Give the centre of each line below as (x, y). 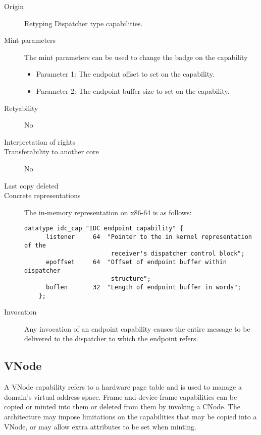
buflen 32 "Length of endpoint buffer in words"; (143, 287)
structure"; (131, 279)
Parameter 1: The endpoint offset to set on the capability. (125, 74)
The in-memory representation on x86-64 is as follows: (108, 212)
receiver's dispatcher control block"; (178, 254)
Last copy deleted (31, 185)
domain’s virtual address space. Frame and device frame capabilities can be (121, 396)
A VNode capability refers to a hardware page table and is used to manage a (123, 387)
